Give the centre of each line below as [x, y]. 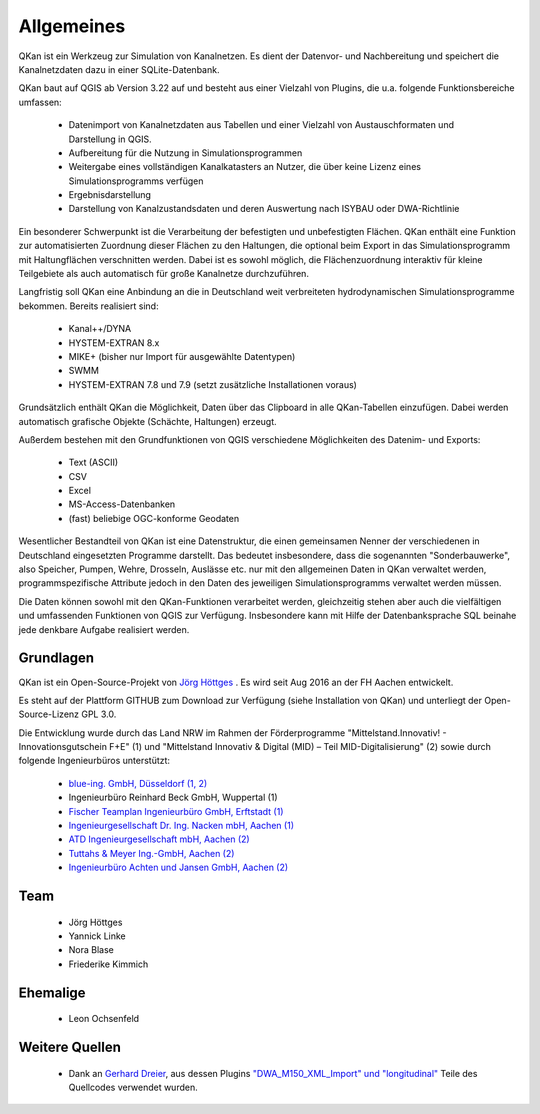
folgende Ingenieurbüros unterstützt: [94, 761]
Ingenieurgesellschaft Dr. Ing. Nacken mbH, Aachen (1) [181, 826]
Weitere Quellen [70, 1047]
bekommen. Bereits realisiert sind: [88, 306]
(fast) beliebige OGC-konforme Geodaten [154, 518]
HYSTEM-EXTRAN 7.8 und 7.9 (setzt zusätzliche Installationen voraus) [212, 384]
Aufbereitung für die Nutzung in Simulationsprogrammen [185, 152]
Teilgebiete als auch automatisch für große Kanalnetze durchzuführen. [164, 274]
